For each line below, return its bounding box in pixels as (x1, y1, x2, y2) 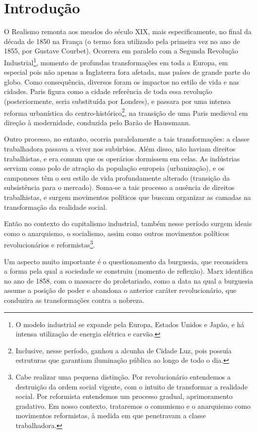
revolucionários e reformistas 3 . (4, 238, 95, 249)
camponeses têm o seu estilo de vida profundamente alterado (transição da (4, 172, 230, 183)
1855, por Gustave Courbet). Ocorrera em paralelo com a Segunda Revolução (4, 46, 238, 56)
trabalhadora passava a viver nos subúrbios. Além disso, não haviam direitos (4, 143, 236, 153)
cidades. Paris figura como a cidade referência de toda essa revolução (4, 86, 213, 96)
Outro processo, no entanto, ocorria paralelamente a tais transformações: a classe (4, 134, 250, 144)
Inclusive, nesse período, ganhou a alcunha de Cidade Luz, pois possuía (15, 345, 232, 355)
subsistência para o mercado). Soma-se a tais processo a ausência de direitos (4, 182, 235, 192)
